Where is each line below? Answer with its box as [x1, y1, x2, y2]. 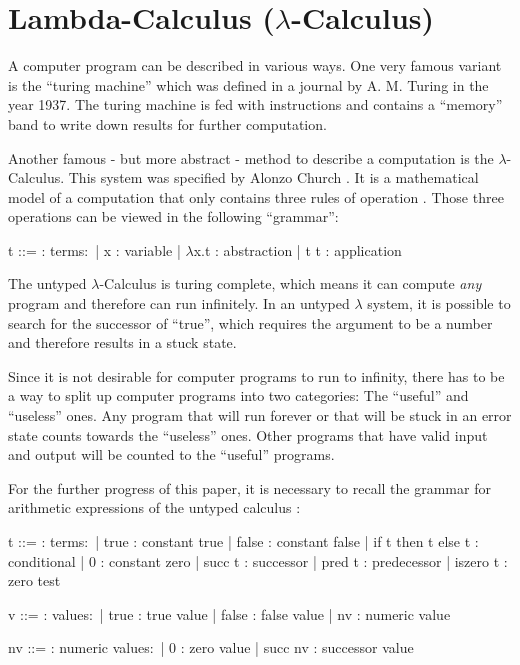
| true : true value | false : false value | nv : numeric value [99, 603, 451, 624]
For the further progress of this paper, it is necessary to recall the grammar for [8, 477, 491, 498]
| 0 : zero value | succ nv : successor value [160, 637, 414, 658]
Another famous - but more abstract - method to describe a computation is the [8, 147, 494, 168]
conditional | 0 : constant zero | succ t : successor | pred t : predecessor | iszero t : [8, 550, 508, 571]
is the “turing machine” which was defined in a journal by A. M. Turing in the [8, 74, 489, 95]
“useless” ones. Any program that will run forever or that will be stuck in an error [8, 405, 512, 426]
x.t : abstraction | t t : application [193, 239, 402, 260]
